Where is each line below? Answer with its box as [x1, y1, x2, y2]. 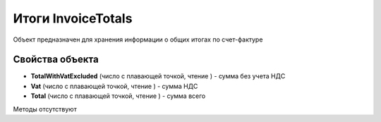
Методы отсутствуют [13, 104, 77, 113]
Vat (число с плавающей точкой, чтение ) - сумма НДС [30, 82, 198, 90]
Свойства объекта [13, 54, 99, 66]
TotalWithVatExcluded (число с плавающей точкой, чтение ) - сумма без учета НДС [30, 72, 286, 80]
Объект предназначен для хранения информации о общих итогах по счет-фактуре [13, 35, 263, 44]
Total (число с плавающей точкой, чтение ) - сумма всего [30, 92, 206, 100]
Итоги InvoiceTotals [13, 11, 133, 26]
